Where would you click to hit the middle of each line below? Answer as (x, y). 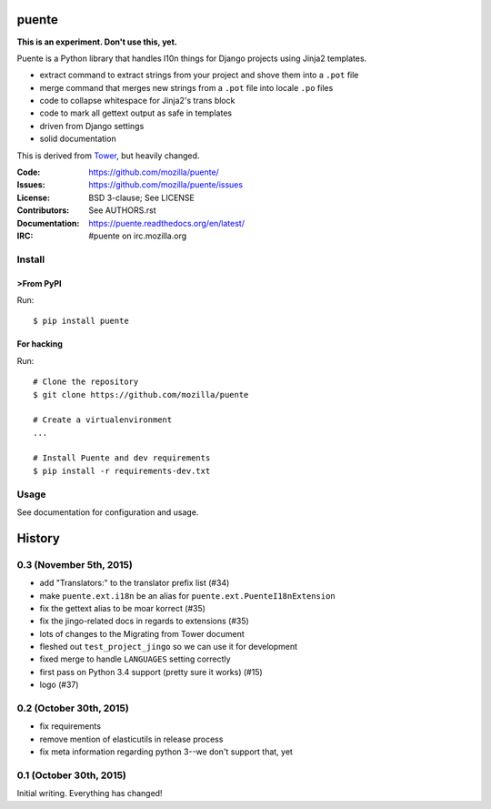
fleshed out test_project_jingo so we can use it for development (169, 647)
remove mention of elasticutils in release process (131, 739)
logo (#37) (59, 685)
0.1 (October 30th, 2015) (71, 775)
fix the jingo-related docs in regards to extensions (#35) (144, 621)
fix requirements (70, 726)
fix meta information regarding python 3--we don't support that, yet (166, 752)
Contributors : (43, 210)
